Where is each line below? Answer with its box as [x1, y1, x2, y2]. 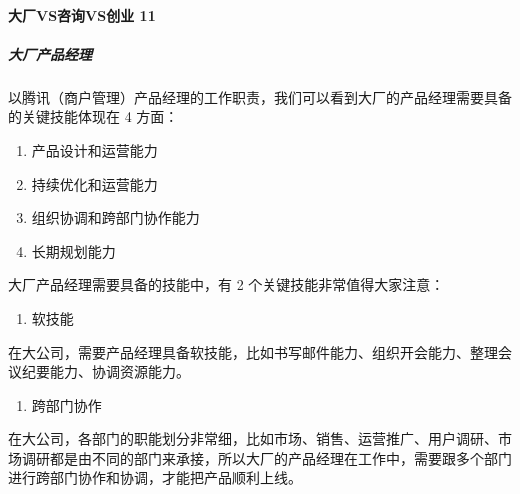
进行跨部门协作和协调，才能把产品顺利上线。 [8, 467, 302, 488]
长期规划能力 [31, 240, 116, 261]
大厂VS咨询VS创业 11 [8, 4, 156, 25]
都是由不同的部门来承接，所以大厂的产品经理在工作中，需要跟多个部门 [49, 447, 512, 468]
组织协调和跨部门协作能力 [31, 207, 200, 228]
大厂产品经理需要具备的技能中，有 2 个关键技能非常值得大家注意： [8, 274, 445, 295]
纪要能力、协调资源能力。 [21, 361, 190, 382]
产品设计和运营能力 [31, 139, 158, 160]
